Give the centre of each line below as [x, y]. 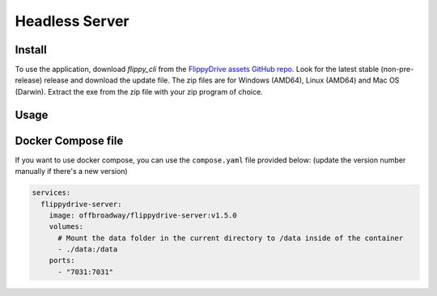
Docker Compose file [69, 140]
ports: [62, 260]
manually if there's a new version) [72, 171]
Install [31, 50]
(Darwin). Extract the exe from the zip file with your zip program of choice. [139, 91]
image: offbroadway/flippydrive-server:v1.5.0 [143, 215]
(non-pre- [397, 70]
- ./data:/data [88, 249]
